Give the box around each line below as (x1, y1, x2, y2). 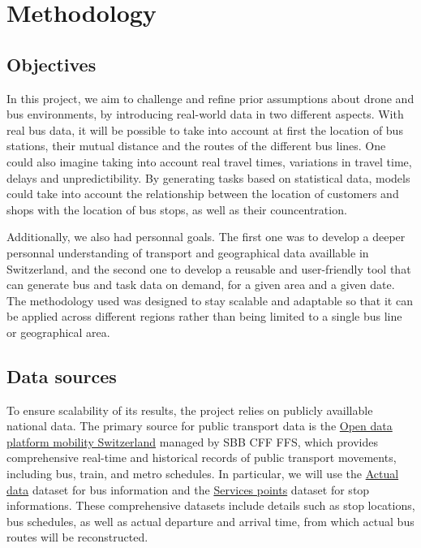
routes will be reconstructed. (6, 529, 148, 546)
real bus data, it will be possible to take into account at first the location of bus (6, 121, 403, 138)
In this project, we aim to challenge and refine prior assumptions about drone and (6, 89, 415, 106)
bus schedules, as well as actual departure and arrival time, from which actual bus (6, 512, 415, 529)
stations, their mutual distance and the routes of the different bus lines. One (6, 137, 386, 154)
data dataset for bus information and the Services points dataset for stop (6, 481, 370, 498)
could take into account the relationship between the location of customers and (6, 185, 399, 202)
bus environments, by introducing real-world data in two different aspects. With (6, 106, 404, 123)
